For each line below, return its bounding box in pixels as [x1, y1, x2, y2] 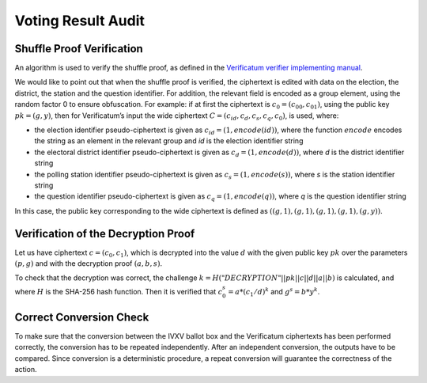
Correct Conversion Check [14, 310, 149, 324]
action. [14, 365, 37, 374]
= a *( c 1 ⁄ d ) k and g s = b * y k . [228, 286, 320, 298]
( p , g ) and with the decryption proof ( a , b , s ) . [14, 259, 163, 268]
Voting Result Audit [14, 12, 145, 29]
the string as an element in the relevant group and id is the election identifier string [34, 136, 304, 146]
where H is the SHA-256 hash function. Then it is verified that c [14, 286, 223, 296]
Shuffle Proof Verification [14, 42, 144, 55]
